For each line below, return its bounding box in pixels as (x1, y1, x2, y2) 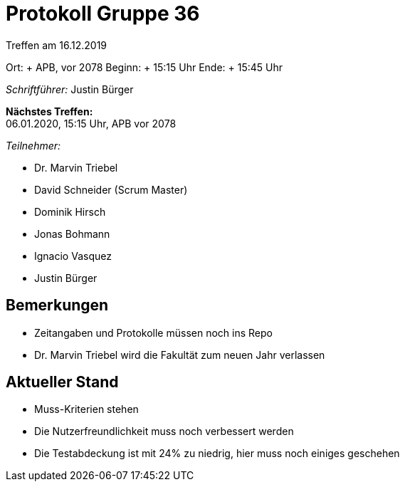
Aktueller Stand (6, 373, 119, 392)
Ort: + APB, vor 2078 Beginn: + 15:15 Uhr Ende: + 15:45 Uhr (6, 61, 283, 73)
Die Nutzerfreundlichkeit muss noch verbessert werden (34, 425, 294, 438)
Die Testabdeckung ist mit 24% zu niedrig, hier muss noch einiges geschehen (34, 447, 400, 460)
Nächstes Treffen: (6, 105, 93, 117)
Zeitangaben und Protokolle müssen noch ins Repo (34, 326, 273, 339)
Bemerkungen (6, 296, 109, 315)
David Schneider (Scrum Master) (34, 183, 188, 196)
